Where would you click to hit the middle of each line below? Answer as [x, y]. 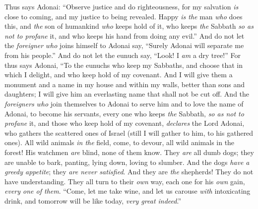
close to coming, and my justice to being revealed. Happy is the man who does [124, 16]
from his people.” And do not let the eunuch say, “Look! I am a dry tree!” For [123, 55]
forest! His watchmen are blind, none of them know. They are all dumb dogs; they [129, 152]
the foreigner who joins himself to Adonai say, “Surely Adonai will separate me [124, 45]
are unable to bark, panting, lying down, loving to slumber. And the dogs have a [127, 162]
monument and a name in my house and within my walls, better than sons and [125, 84]
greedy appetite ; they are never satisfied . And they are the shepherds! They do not [129, 172]
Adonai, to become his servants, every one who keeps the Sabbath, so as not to [124, 113]
